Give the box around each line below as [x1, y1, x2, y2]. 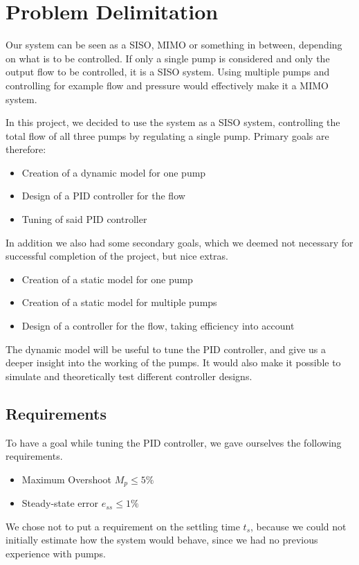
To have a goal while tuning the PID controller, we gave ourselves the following [6, 435, 342, 449]
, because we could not [250, 519, 347, 533]
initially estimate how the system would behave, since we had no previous [6, 532, 318, 547]
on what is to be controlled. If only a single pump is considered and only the [6, 51, 330, 65]
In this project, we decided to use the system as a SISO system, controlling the [6, 115, 340, 129]
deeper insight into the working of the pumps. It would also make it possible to [6, 355, 341, 370]
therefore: [6, 142, 46, 156]
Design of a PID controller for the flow [21, 188, 185, 203]
